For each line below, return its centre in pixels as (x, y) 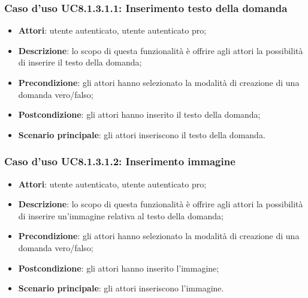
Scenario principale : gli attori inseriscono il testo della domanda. (142, 134)
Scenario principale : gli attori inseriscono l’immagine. (121, 288)
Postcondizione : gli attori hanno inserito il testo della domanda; (139, 114)
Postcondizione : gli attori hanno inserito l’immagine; (119, 268)
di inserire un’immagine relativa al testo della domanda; (121, 215)
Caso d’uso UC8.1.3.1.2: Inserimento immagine (120, 161)
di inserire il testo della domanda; (80, 62)
